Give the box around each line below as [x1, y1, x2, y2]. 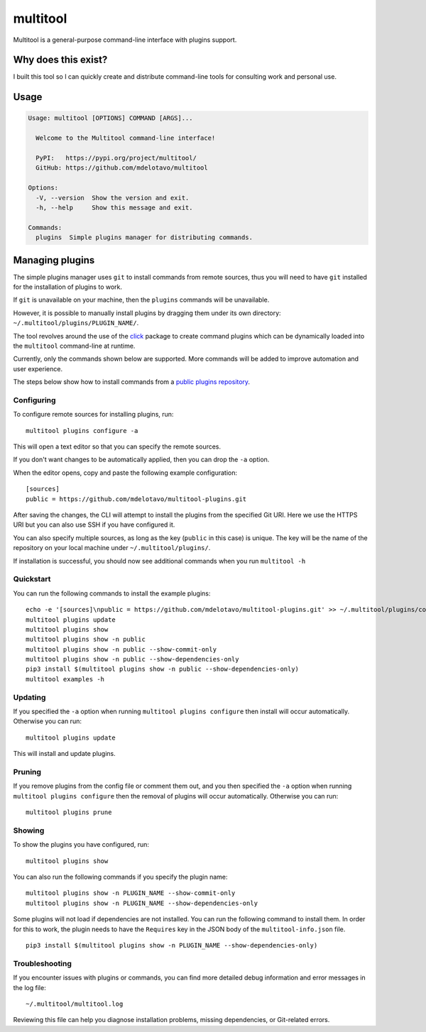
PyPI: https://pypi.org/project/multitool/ [35, 154, 197, 163]
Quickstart [13, 574, 51, 584]
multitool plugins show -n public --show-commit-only [26, 645, 217, 653]
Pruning [13, 767, 42, 776]
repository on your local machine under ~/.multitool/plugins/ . [13, 544, 211, 552]
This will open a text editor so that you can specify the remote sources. [13, 442, 222, 451]
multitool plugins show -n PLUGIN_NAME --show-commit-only [26, 889, 236, 897]
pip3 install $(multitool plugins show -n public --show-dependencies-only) [26, 665, 300, 674]
